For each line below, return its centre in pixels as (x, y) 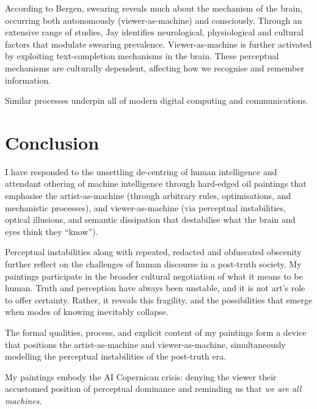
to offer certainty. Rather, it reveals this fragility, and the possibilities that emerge (159, 299)
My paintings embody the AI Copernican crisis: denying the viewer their (141, 376)
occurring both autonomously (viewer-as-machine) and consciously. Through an (154, 20)
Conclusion (52, 142)
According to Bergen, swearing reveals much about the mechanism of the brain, (154, 8)
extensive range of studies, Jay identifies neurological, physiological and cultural (154, 32)
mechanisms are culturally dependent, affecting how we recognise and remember (155, 67)
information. (28, 80)
